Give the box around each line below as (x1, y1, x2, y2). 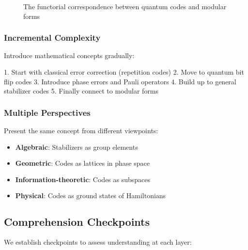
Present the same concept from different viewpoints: (4, 125, 158, 135)
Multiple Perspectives (4, 106, 91, 118)
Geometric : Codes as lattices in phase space (15, 158, 150, 168)
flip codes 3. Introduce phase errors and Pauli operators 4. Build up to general (4, 76, 236, 86)
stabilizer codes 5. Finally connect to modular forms (4, 86, 159, 96)
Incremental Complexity (4, 31, 101, 44)
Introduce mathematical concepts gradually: (4, 50, 135, 61)
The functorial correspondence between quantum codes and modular (23, 1, 227, 11)
